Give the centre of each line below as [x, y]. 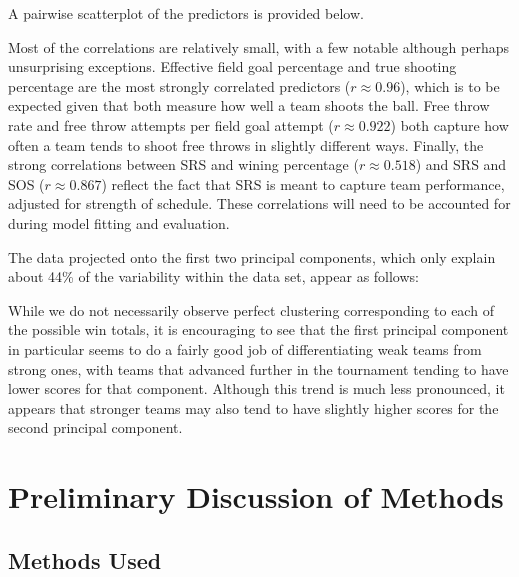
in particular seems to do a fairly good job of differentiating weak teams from [245, 348]
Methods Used [85, 559]
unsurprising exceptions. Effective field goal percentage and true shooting [232, 66]
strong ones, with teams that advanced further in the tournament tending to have [258, 368]
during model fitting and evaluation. [119, 222]
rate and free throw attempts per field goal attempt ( [171, 124]
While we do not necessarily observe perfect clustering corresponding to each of [251, 309]
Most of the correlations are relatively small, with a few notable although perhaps [259, 46]
